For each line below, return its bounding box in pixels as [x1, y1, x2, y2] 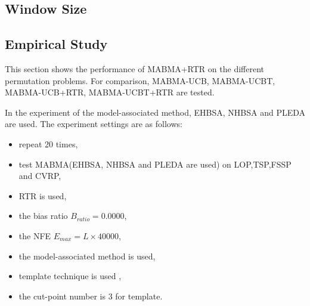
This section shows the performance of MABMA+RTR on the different [5, 62, 264, 75]
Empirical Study [5, 35, 108, 53]
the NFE [18, 229, 51, 242]
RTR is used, [18, 189, 67, 202]
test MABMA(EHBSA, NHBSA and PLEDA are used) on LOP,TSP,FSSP [18, 157, 292, 170]
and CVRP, [18, 169, 61, 182]
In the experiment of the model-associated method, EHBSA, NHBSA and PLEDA [5, 106, 305, 118]
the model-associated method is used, [18, 249, 156, 262]
